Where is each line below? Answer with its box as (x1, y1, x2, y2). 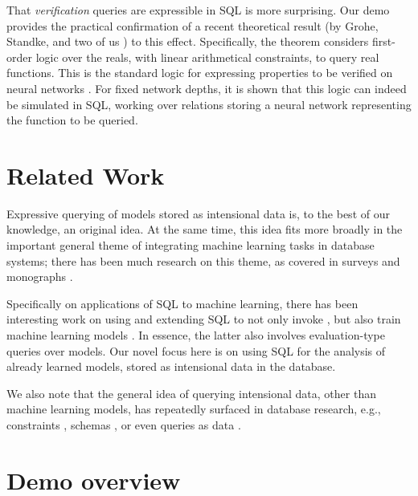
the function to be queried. (6, 112, 138, 128)
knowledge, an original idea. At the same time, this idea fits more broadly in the (6, 221, 403, 238)
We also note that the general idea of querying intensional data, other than (6, 384, 376, 401)
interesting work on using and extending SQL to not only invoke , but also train (6, 311, 401, 327)
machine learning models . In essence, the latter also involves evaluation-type (6, 327, 385, 344)
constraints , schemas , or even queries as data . (6, 417, 241, 433)
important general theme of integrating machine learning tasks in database (6, 237, 375, 254)
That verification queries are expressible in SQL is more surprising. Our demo (6, 2, 390, 18)
